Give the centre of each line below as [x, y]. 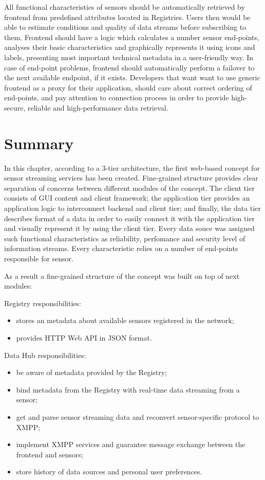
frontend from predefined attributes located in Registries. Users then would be [127, 17]
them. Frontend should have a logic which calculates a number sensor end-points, [132, 37]
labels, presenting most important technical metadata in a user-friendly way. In [129, 57]
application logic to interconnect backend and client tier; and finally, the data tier [132, 208]
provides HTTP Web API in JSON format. [84, 337]
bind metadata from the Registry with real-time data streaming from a [128, 389]
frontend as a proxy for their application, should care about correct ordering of [128, 87]
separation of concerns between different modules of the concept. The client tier [129, 188]
